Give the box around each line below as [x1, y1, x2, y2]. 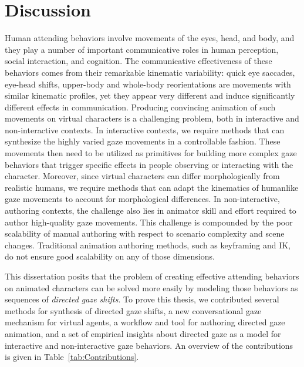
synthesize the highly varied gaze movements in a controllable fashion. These [5, 135, 281, 147]
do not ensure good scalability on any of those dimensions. [5, 250, 215, 262]
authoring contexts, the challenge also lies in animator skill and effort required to [5, 204, 296, 217]
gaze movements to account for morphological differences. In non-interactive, [5, 193, 280, 205]
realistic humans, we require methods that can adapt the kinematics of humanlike [5, 181, 299, 193]
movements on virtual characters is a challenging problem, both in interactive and [5, 112, 299, 124]
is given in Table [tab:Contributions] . [5, 351, 139, 363]
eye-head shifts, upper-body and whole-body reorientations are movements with [5, 78, 291, 90]
